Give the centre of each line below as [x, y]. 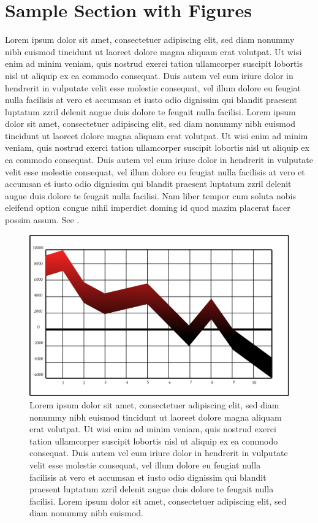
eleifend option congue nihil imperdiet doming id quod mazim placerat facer [148, 208]
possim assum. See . [42, 220]
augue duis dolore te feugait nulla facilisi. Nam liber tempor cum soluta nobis [150, 195]
